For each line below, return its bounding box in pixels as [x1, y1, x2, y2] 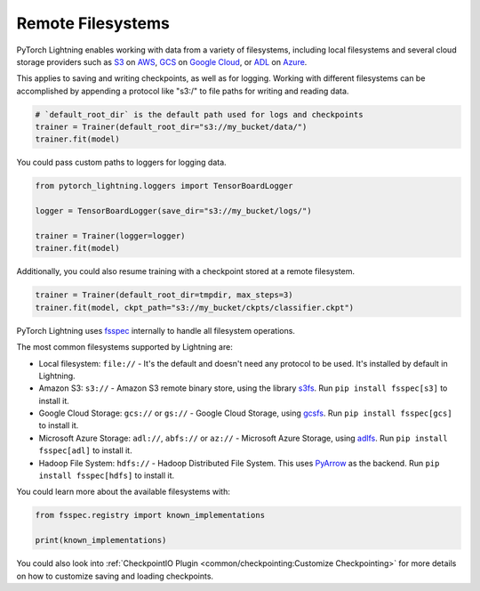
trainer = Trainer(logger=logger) [35, 231, 186, 241]
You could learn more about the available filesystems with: [16, 486, 230, 498]
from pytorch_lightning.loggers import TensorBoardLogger [35, 181, 293, 191]
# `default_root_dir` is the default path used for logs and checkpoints [35, 109, 364, 119]
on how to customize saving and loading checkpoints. [16, 571, 213, 581]
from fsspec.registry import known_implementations [35, 510, 266, 521]
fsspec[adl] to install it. [38, 445, 132, 456]
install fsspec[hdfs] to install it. [38, 470, 175, 481]
